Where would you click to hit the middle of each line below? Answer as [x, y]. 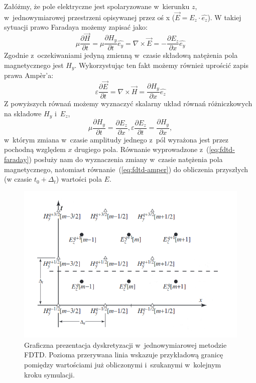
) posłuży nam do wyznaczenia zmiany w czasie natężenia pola [126, 159]
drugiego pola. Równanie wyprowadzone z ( [142, 149]
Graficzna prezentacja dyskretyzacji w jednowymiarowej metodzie [125, 344]
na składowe [23, 113]
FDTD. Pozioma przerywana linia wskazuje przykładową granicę [124, 355]
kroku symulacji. [49, 374]
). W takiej [224, 17]
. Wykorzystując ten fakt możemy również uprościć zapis [161, 65]
